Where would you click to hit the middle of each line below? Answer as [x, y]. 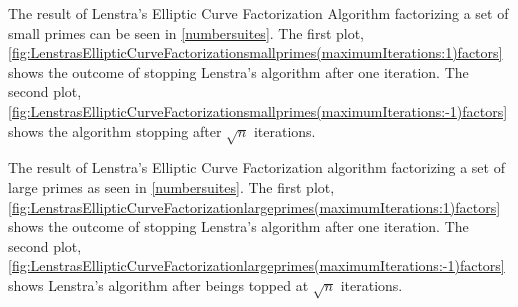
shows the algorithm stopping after [115, 130]
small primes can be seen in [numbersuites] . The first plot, [186, 32]
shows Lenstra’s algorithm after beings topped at [158, 284]
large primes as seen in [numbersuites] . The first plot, [171, 186]
